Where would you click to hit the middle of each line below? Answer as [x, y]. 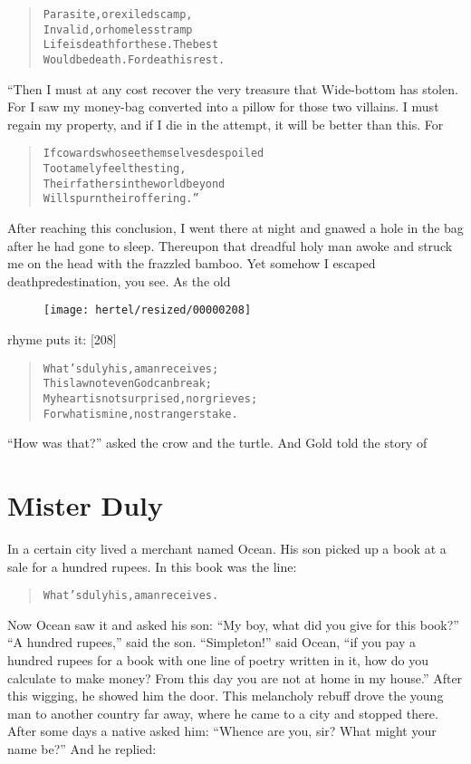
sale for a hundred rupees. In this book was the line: [152, 566]
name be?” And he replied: [82, 749]
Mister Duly [86, 505]
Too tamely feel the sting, [115, 169]
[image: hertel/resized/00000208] [148, 310]
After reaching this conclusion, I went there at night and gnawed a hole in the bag [235, 228]
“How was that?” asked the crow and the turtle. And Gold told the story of [217, 443]
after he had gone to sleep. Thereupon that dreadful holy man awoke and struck [230, 245]
